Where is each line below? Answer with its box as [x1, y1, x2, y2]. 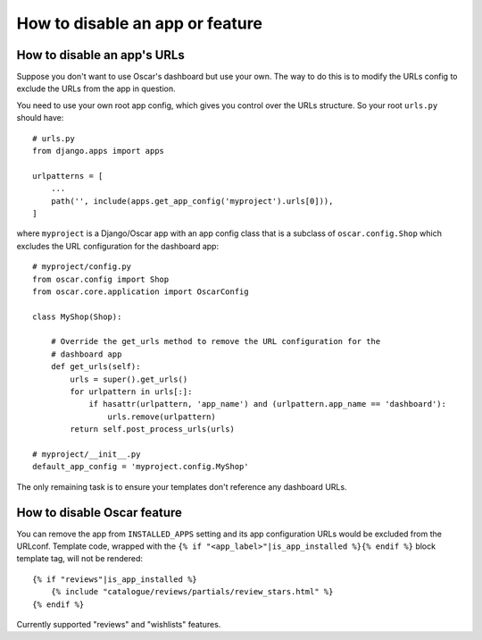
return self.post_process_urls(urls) [70, 425, 236, 434]
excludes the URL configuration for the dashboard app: [16, 240, 219, 251]
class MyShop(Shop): [32, 311, 122, 322]
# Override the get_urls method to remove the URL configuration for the [50, 336, 381, 347]
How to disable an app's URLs [16, 47, 185, 63]
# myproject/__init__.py [32, 450, 141, 459]
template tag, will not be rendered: [16, 553, 143, 564]
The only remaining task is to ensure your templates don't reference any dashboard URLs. [16, 481, 347, 492]
